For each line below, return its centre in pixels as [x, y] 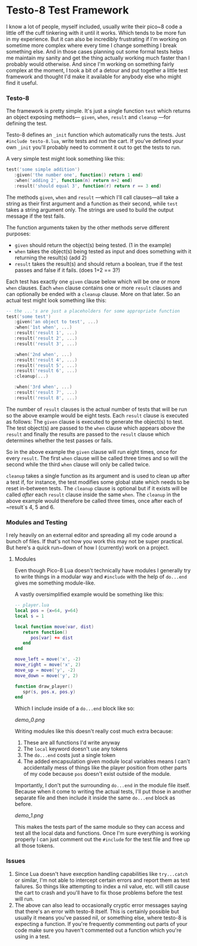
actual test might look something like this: [56, 300]
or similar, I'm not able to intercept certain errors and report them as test [102, 880]
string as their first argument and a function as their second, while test [92, 203]
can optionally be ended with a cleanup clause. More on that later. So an [93, 294]
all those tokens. [34, 846]
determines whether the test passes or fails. [59, 440]
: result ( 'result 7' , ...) [46, 393]
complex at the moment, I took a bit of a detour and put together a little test [97, 70]
